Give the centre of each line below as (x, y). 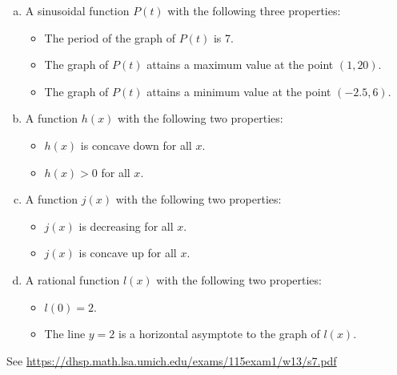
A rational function (72, 279)
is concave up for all (128, 253)
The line (65, 334)
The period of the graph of (110, 37)
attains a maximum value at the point (240, 65)
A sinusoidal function (77, 10)
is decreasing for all (126, 226)
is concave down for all (136, 145)
